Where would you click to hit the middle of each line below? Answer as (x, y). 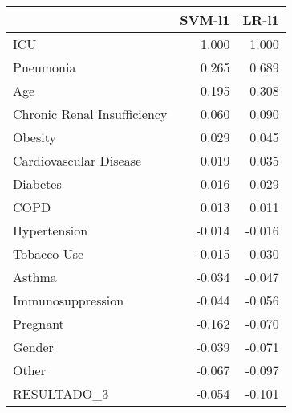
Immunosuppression (69, 300)
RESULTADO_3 (61, 393)
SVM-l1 (205, 20)
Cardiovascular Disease (77, 160)
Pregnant (39, 323)
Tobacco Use (49, 254)
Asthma (35, 277)
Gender (33, 347)
